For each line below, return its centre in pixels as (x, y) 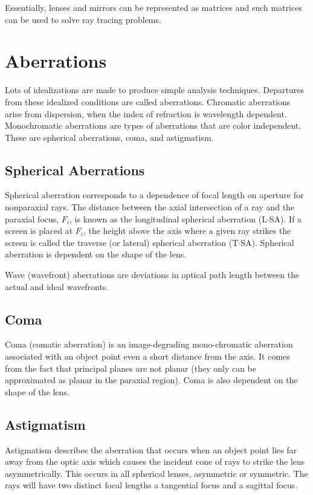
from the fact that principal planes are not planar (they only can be (131, 368)
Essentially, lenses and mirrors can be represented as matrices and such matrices (153, 7)
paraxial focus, (32, 218)
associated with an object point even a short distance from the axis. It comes (147, 356)
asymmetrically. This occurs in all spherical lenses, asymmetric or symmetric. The (156, 473)
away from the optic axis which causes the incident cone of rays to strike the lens (155, 461)
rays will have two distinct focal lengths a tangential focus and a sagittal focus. (151, 485)
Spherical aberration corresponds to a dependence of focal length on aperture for (154, 195)
